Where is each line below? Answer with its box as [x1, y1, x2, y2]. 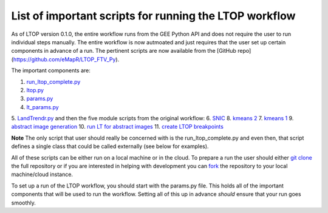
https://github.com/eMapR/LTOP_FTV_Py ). [13, 55, 120, 63]
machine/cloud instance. [11, 171, 73, 178]
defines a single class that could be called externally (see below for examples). [11, 143, 209, 150]
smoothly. [11, 199, 36, 206]
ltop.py [26, 86, 44, 93]
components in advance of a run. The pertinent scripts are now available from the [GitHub [11, 47, 237, 55]
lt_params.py [26, 103, 59, 110]
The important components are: [11, 67, 91, 74]
